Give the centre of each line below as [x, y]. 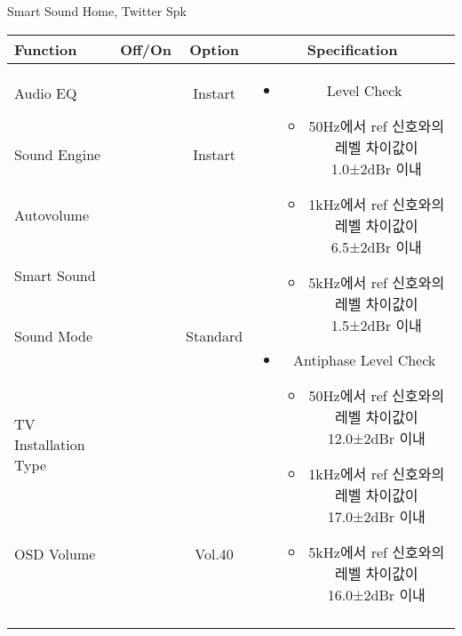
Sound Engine [58, 154]
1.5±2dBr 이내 [376, 325]
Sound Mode [54, 336]
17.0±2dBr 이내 [376, 516]
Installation [50, 445]
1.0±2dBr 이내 [376, 168]
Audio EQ [46, 93]
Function [46, 49]
